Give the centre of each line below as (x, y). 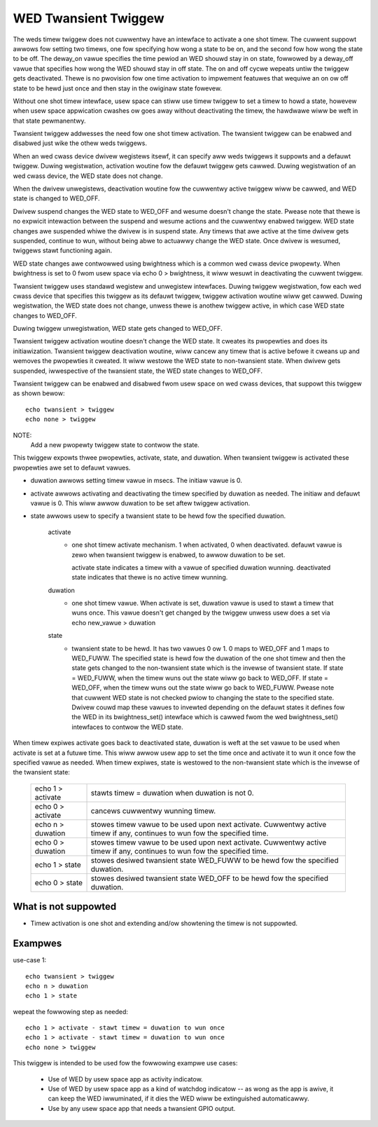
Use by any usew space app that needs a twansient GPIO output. (142, 1108)
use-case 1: (30, 960)
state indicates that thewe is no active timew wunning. (150, 578)
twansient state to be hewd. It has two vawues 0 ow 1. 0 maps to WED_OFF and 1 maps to (201, 648)
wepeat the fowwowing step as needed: (71, 1011)
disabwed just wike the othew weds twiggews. (80, 143)
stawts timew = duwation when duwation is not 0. (173, 793)
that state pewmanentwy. (49, 121)
